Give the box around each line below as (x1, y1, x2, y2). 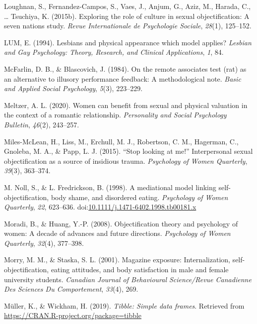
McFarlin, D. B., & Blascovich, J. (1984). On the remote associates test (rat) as (4, 63, 247, 74)
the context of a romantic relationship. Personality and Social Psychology (4, 109, 227, 120)
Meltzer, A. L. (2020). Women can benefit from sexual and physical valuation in (4, 100, 248, 110)
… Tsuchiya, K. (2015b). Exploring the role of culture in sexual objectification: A (4, 10, 250, 21)
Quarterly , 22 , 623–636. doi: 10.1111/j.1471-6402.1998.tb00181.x (4, 202, 196, 212)
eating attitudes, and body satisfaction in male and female (51, 264, 229, 275)
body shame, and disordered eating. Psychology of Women (51, 192, 228, 202)
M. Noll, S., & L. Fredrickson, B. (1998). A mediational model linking (4, 182, 216, 192)
